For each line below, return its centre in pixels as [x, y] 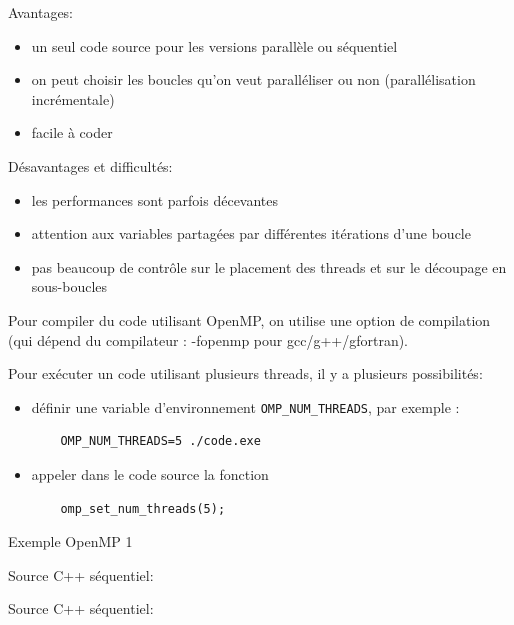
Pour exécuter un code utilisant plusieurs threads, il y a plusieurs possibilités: [245, 373]
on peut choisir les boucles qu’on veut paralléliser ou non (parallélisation [253, 79]
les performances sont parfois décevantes [155, 199]
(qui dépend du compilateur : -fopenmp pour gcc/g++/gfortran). [208, 339]
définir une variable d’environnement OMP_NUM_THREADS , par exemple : [245, 406]
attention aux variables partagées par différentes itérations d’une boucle [251, 233]
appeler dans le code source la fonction [150, 473]
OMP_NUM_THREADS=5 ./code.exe [160, 441]
